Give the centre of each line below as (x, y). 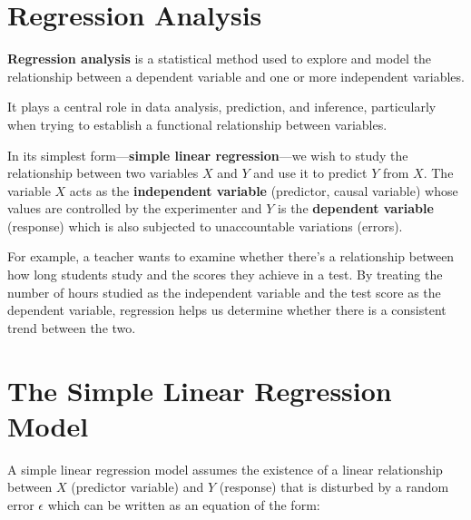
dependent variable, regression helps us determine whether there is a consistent (227, 310)
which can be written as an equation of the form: (184, 504)
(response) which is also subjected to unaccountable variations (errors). (205, 226)
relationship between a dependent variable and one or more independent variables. (236, 76)
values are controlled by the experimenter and (135, 208)
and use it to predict (310, 173)
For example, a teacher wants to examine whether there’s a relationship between (231, 256)
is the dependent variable (356, 208)
